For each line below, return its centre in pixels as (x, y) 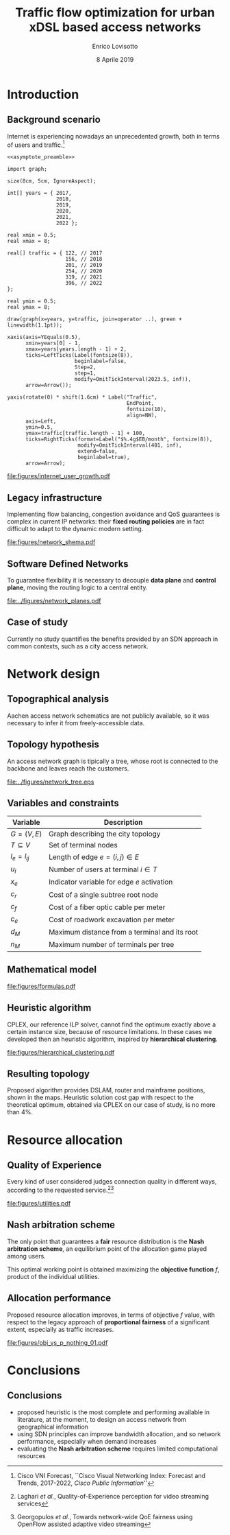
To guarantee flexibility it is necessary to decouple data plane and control (112, 581)
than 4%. (20, 1112)
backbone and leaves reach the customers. (68, 768)
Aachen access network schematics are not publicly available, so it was (108, 716)
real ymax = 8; (29, 307)
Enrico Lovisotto (115, 46)
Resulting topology (49, 1074)
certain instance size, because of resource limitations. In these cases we (110, 1031)
